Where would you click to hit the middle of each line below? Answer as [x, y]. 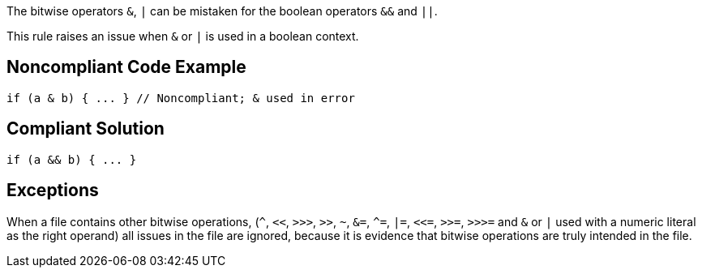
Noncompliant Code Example [126, 67]
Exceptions [53, 191]
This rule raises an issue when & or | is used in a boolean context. [183, 36]
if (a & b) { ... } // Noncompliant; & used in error [181, 98]
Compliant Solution [86, 129]
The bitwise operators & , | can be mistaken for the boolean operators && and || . [222, 11]
